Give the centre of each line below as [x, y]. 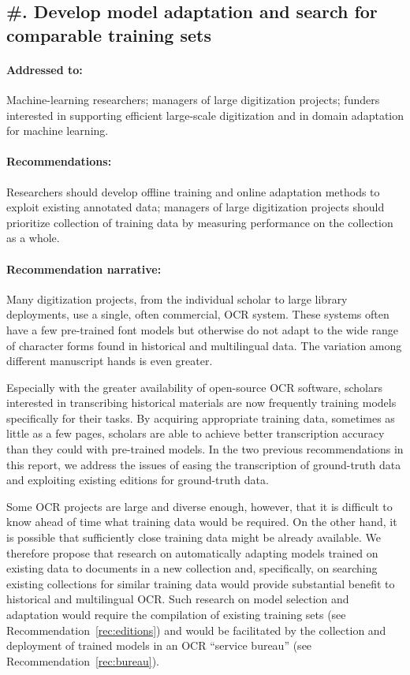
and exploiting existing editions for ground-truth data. [138, 480]
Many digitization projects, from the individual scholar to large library [177, 298]
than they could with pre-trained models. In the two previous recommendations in [205, 449]
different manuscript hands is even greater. [110, 361]
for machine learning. [58, 131]
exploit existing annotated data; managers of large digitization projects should [196, 207]
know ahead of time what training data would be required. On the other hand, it [202, 522]
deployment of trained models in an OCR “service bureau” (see [159, 645]
